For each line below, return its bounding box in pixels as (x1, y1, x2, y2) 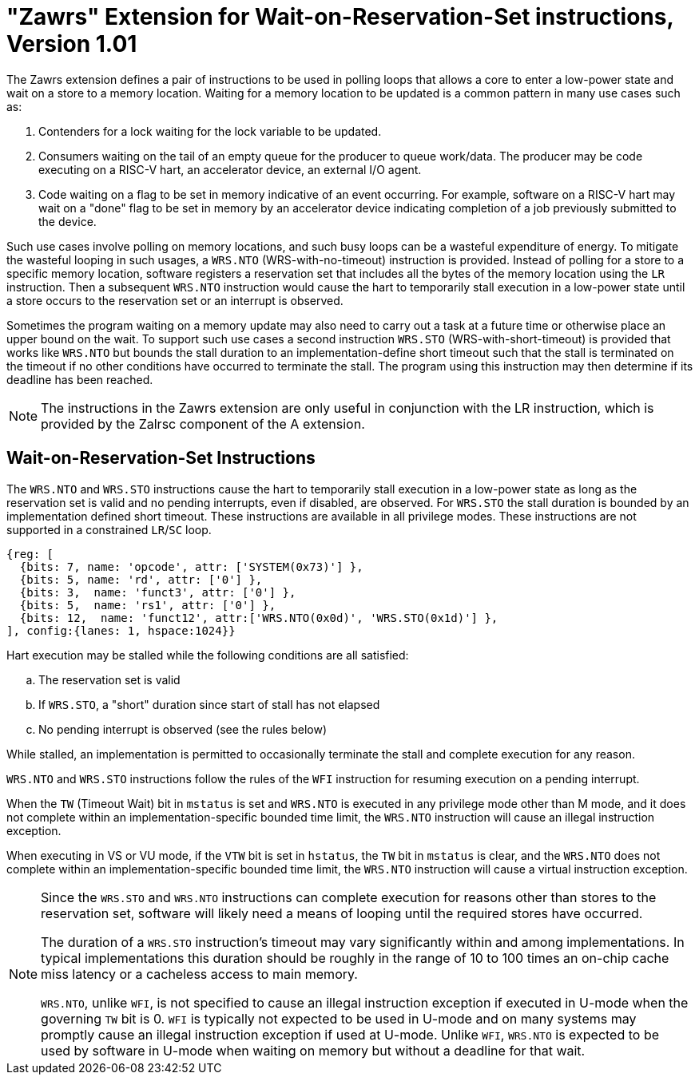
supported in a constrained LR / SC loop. (6, 522, 212, 537)
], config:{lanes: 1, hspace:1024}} (6, 624, 236, 637)
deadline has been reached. (6, 372, 153, 386)
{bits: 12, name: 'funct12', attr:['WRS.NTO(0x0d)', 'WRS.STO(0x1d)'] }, (19, 611, 498, 624)
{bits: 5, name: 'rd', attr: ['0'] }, (19, 572, 263, 586)
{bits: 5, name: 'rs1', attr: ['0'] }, (19, 598, 276, 612)
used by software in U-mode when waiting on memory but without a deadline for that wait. (41, 1042, 586, 1059)
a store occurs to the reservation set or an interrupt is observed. (6, 293, 344, 307)
